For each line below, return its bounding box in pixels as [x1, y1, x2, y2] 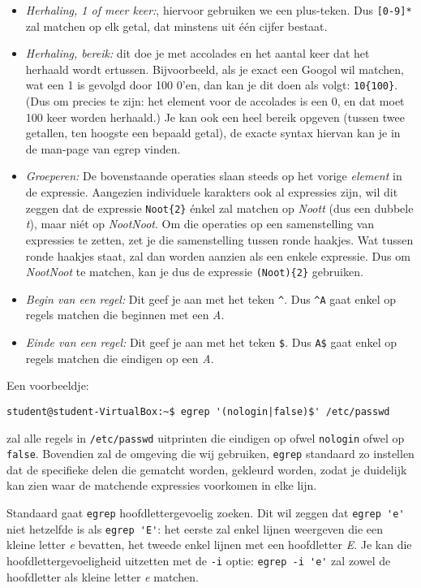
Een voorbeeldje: [6, 377, 89, 394]
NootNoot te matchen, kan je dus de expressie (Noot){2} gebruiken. [25, 263, 363, 280]
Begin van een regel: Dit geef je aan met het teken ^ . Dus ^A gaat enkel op [25, 290, 397, 307]
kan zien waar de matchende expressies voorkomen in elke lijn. [6, 477, 317, 494]
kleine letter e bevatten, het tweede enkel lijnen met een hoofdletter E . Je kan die [6, 536, 412, 553]
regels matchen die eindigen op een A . [25, 349, 214, 366]
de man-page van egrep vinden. [25, 140, 181, 157]
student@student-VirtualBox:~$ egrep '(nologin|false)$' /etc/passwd [6, 405, 390, 417]
